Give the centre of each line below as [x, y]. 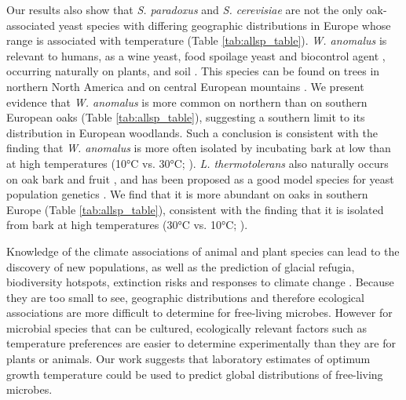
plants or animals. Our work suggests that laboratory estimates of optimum [188, 359]
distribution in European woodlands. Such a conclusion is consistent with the [192, 132]
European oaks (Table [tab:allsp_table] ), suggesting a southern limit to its [186, 117]
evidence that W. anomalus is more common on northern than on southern [187, 102]
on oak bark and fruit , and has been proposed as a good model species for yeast [200, 178]
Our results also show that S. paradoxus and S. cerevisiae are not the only [185, 9]
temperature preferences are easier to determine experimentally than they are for [201, 343]
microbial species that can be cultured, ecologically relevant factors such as [187, 327]
